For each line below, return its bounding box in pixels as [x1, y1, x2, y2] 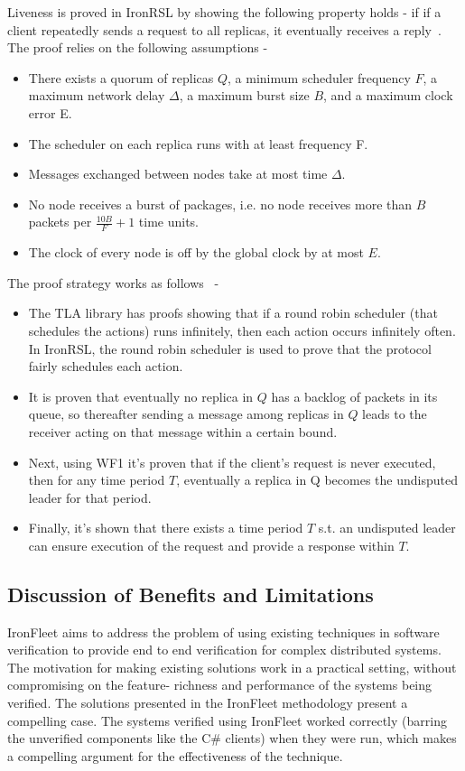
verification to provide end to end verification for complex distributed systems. [7, 640, 442, 659]
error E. [28, 103, 72, 122]
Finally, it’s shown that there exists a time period [28, 518, 303, 537]
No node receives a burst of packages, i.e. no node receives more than [28, 194, 413, 213]
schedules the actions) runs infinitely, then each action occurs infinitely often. [28, 320, 456, 339]
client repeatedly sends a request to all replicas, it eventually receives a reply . [7, 20, 442, 39]
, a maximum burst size [179, 86, 310, 105]
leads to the [362, 404, 427, 423]
